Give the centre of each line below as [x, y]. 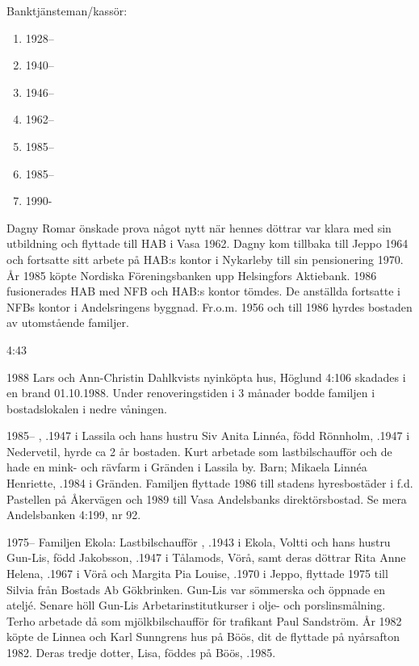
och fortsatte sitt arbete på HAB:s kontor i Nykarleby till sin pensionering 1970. [205, 259]
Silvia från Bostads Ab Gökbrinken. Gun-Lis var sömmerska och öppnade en [196, 589]
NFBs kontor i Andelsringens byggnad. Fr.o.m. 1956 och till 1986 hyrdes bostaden [209, 306]
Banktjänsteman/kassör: [67, 10]
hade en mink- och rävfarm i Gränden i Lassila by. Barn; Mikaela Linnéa [187, 467]
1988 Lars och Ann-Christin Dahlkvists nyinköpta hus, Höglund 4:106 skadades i [206, 377]
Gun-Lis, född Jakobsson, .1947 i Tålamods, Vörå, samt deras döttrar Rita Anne [206, 557]
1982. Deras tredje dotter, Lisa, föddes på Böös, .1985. [141, 652]
